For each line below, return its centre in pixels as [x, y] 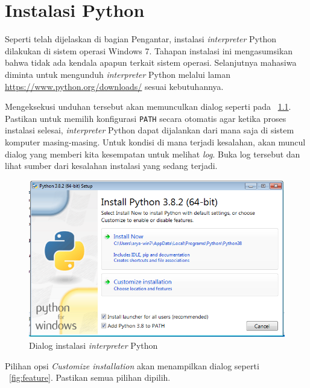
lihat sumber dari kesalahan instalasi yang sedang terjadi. [111, 166]
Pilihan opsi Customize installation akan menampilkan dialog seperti [132, 365]
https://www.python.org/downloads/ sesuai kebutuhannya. [114, 86]
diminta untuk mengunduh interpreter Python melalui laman [118, 74]
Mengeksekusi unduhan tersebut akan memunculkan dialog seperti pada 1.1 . [148, 107]
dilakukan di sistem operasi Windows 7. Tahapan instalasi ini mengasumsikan [149, 50]
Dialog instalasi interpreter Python [93, 345]
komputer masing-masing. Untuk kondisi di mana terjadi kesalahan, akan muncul [155, 142]
